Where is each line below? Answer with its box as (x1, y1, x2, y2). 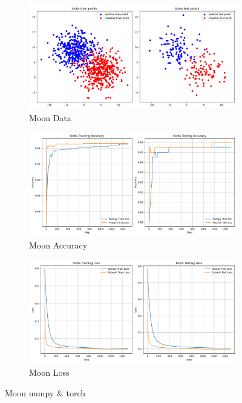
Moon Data (29, 111, 71, 124)
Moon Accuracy (29, 238, 88, 251)
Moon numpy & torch (5, 386, 86, 399)
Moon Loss (29, 365, 70, 378)
